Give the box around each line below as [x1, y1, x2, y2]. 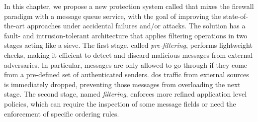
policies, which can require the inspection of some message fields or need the [4, 98, 236, 109]
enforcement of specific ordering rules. [4, 108, 119, 119]
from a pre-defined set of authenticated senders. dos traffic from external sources [4, 69, 249, 80]
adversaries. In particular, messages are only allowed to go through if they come [4, 59, 248, 70]
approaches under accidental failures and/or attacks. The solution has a [27, 20, 246, 31]
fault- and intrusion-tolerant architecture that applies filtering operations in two [4, 30, 248, 40]
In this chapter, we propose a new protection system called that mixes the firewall [4, 1, 254, 11]
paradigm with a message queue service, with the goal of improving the [4, 10, 221, 21]
